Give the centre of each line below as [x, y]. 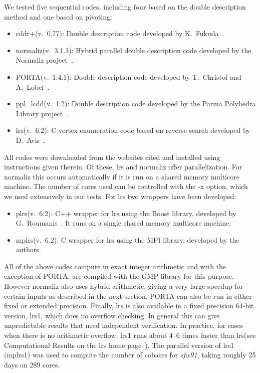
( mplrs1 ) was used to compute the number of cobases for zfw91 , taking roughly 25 [130, 355]
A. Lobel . [33, 86]
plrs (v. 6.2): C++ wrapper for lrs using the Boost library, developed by [126, 213]
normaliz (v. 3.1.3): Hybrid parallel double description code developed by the [134, 50]
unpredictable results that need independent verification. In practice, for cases [124, 325]
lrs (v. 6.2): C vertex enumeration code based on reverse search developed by [133, 130]
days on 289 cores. [32, 364]
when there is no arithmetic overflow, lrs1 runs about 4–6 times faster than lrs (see [130, 335]
